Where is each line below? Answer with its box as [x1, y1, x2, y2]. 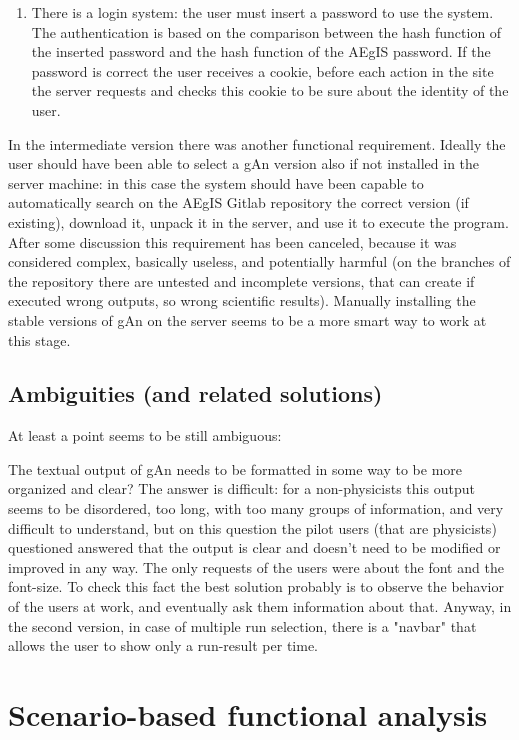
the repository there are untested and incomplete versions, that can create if [8, 270, 475, 291]
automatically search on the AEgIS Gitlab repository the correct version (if [8, 192, 469, 213]
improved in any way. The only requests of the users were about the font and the [8, 556, 504, 577]
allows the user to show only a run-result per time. [8, 635, 319, 656]
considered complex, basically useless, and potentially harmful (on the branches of [8, 251, 511, 272]
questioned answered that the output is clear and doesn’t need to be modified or [8, 537, 501, 558]
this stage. [8, 329, 71, 350]
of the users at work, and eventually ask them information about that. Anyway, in [8, 596, 512, 617]
